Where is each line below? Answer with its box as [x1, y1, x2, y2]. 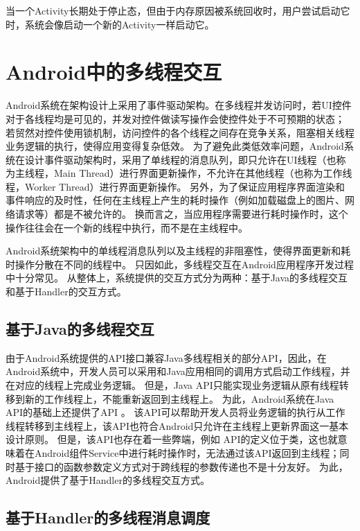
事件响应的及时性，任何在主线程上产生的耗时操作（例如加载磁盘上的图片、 [6, 193, 345, 207]
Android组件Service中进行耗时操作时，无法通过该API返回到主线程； [34, 445, 340, 460]
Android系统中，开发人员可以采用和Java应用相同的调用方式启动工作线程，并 [6, 364, 350, 378]
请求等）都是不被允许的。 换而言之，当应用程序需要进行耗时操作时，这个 [15, 207, 348, 221]
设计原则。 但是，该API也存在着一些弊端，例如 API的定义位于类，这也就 [6, 432, 338, 446]
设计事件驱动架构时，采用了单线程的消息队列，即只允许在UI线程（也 [24, 152, 336, 166]
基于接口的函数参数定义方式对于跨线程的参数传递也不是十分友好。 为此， [15, 459, 348, 473]
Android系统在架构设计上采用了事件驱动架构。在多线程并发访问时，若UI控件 [6, 98, 352, 112]
